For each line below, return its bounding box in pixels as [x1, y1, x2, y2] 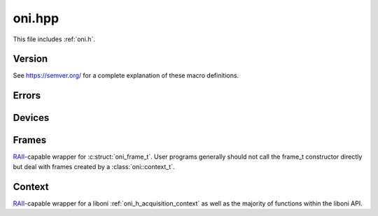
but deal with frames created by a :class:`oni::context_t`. [13, 162, 175, 171]
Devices [13, 112, 50, 124]
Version [13, 53, 48, 65]
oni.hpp [13, 10, 59, 26]
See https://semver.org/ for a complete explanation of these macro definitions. [13, 71, 239, 80]
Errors [13, 89, 41, 101]
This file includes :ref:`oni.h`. [13, 35, 96, 43]
